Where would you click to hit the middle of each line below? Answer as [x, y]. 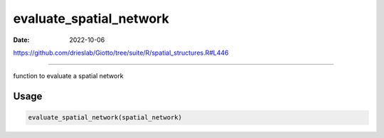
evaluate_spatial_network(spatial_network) [105, 118]
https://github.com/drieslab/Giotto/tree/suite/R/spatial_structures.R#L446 [121, 53]
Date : [21, 40]
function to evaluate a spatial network [68, 76]
